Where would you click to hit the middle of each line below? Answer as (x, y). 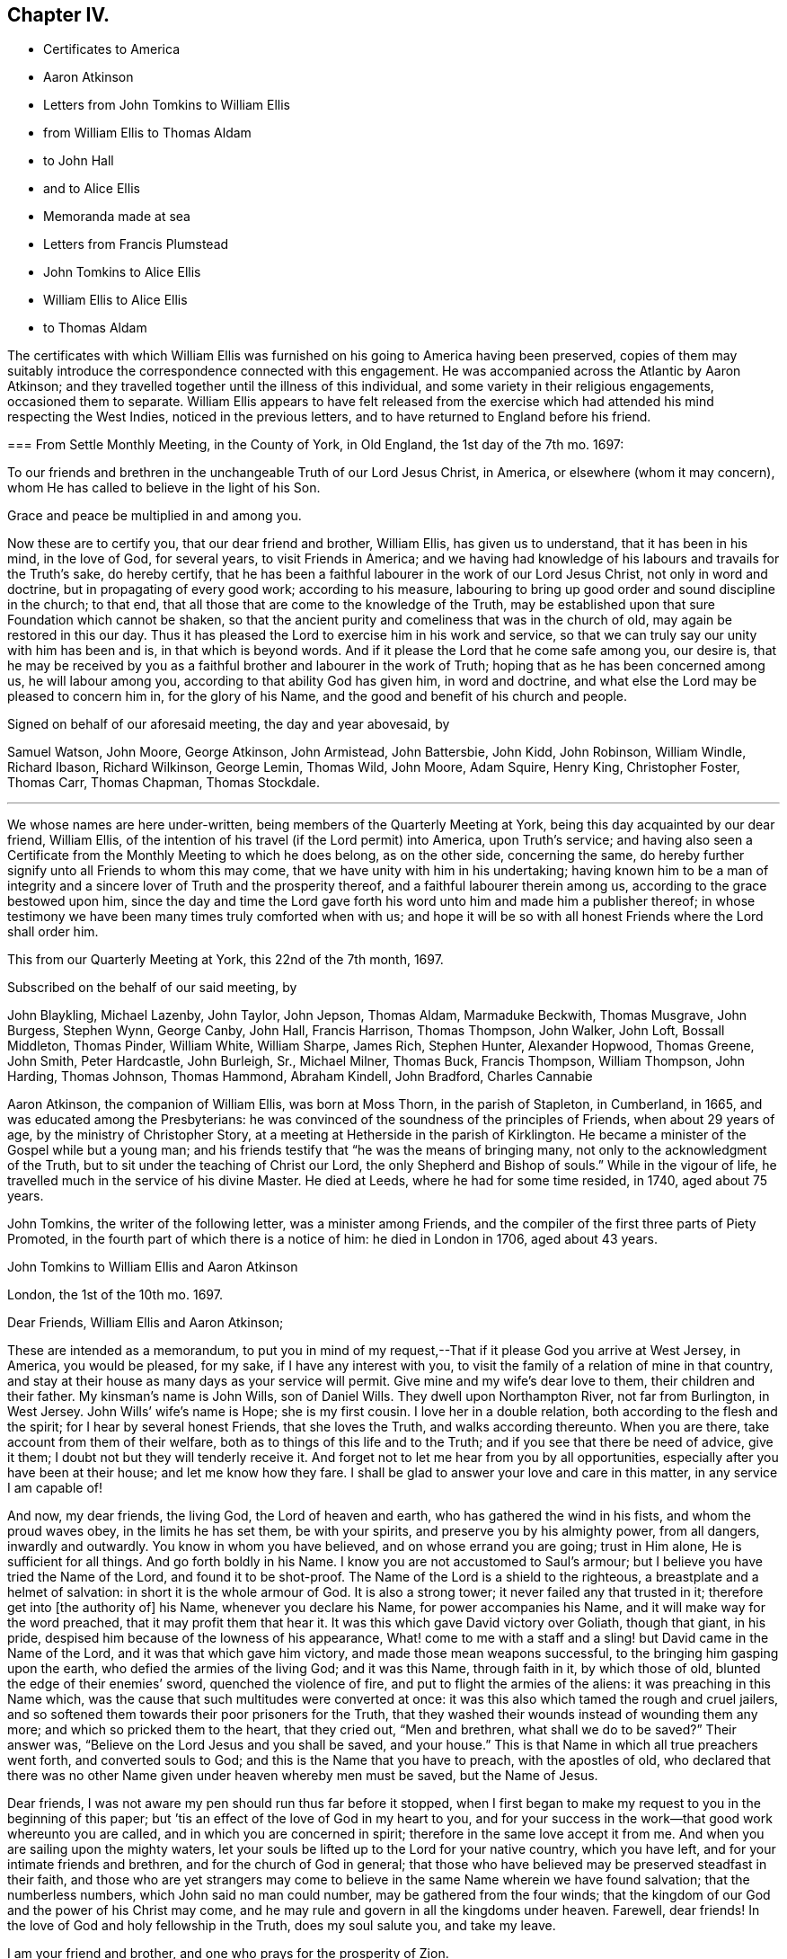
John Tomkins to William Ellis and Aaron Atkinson (153, 1267)
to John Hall (79, 161)
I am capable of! (55, 1488)
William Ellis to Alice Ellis (115, 300)
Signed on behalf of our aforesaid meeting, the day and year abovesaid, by (229, 724)
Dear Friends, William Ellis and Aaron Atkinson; (146, 1323)
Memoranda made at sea (117, 217)
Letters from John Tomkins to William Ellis (167, 105)
